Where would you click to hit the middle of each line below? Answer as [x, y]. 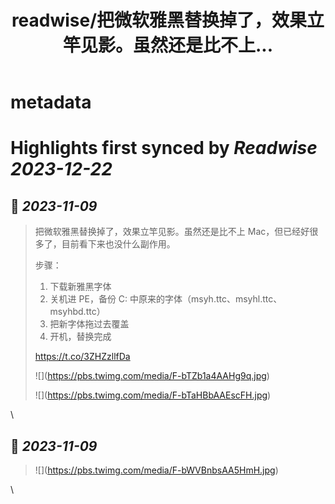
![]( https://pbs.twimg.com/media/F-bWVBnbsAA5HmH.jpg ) [156, 470]
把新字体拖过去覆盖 [89, 324]
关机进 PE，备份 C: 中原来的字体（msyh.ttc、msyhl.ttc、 [166, 299]
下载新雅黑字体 [80, 287]
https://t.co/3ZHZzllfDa [82, 357]
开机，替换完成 [80, 337]
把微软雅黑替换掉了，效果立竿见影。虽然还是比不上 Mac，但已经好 [172, 232]
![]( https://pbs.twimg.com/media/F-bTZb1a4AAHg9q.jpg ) [152, 376]
